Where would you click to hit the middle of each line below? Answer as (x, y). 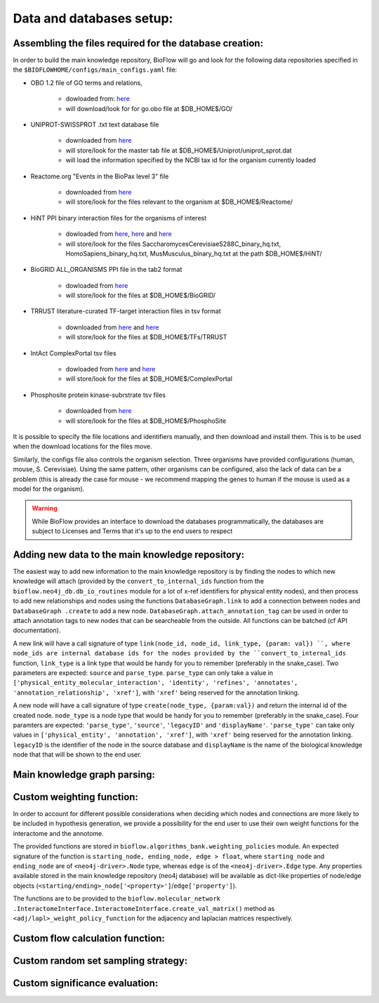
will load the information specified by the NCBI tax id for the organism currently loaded (191, 160)
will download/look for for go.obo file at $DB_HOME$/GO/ (149, 108)
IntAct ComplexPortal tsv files (73, 353)
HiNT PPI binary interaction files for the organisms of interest (119, 218)
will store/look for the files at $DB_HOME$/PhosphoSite (146, 421)
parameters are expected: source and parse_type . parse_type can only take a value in (143, 673)
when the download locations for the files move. (82, 447)
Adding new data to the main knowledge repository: (129, 555)
